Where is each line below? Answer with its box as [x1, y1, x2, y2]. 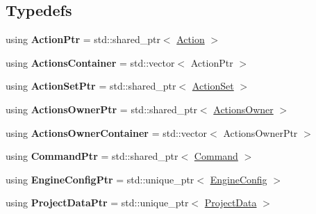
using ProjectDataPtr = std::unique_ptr [6, 195, 189, 210]
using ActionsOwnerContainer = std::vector [6, 125, 208, 140]
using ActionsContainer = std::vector [6, 55, 175, 69]
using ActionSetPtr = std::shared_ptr [6, 79, 176, 93]
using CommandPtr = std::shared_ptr [6, 149, 178, 163]
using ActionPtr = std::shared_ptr [6, 32, 160, 47]
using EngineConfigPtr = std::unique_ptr [6, 172, 194, 186]
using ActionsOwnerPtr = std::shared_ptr [6, 101, 197, 116]
